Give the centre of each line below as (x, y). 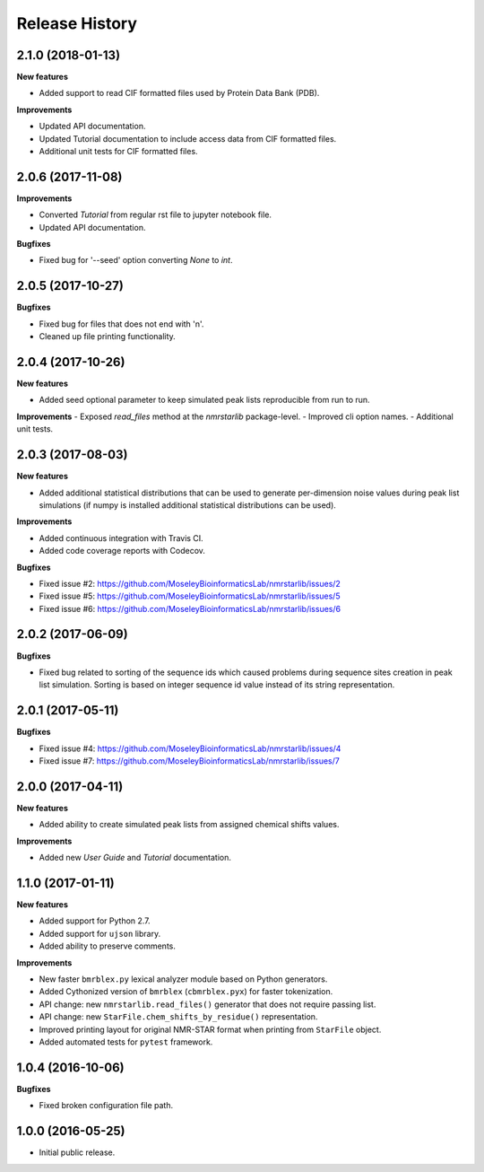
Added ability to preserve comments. (108, 946)
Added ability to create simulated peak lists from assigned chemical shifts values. (189, 825)
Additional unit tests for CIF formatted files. (118, 152)
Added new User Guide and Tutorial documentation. (135, 858)
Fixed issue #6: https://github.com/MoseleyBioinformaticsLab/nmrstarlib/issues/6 (190, 608)
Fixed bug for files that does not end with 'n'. (121, 324)
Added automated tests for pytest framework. (126, 1042)
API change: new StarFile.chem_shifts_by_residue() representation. (178, 1017)
